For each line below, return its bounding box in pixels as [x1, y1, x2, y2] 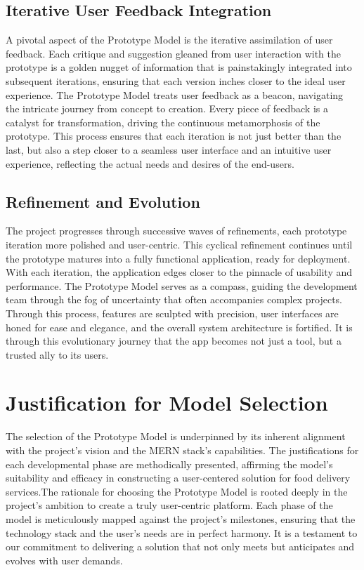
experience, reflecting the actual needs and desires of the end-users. [6, 156, 294, 171]
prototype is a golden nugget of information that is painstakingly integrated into [6, 60, 352, 74]
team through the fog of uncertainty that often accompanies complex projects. [6, 292, 342, 307]
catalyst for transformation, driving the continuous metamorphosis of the [6, 114, 320, 129]
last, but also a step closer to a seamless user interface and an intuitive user [6, 142, 332, 157]
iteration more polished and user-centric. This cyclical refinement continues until [6, 237, 353, 251]
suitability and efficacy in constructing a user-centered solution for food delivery [6, 470, 351, 485]
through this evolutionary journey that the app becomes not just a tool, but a [6, 333, 342, 348]
